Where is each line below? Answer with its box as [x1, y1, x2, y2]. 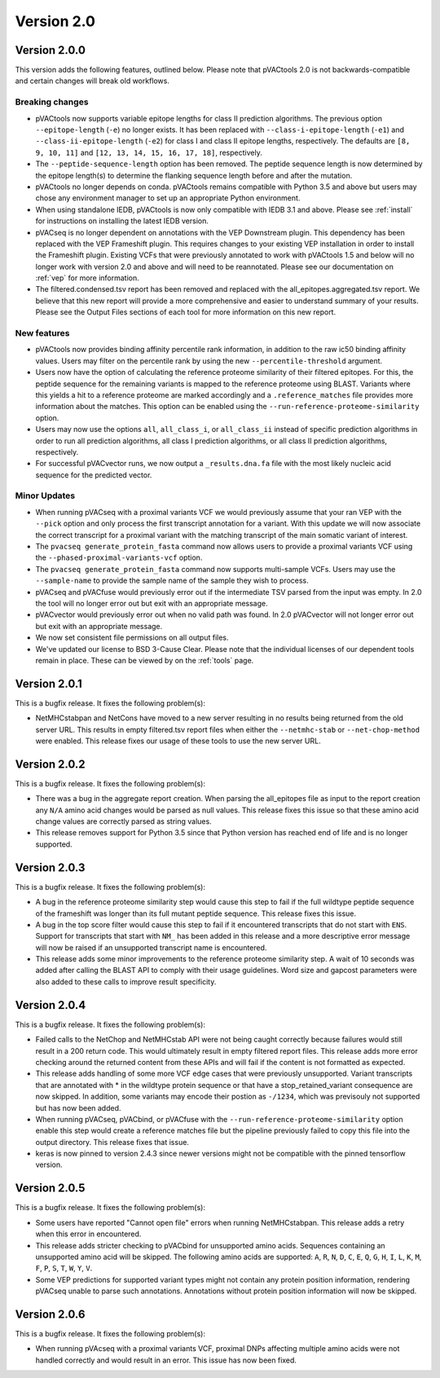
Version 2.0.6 [15, 1307, 86, 1321]
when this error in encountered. [35, 1229, 142, 1239]
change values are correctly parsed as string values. [35, 817, 212, 826]
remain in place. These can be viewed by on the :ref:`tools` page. [35, 655, 254, 665]
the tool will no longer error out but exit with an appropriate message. [35, 598, 268, 608]
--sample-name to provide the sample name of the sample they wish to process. [35, 575, 309, 586]
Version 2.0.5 [15, 1182, 86, 1195]
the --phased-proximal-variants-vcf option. [35, 553, 203, 562]
